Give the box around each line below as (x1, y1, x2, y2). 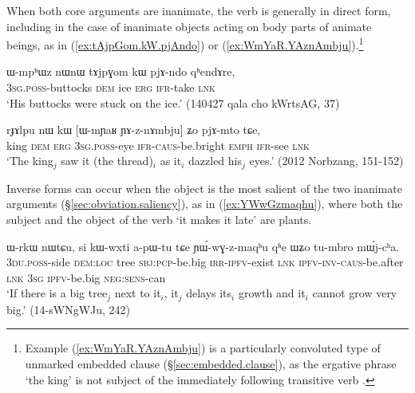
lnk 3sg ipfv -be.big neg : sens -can (6, 269, 166, 285)
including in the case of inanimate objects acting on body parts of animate (6, 18, 372, 34)
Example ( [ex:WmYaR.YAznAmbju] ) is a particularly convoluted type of (25, 340, 381, 356)
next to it (114, 285, 161, 301)
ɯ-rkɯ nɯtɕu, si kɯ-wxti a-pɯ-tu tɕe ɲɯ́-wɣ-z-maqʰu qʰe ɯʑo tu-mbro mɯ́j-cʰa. (6, 238, 400, 254)
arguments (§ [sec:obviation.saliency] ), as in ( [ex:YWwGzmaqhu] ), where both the (6, 195, 403, 212)
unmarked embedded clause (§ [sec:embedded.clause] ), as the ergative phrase (25, 356, 397, 372)
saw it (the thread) (61, 152, 153, 169)
